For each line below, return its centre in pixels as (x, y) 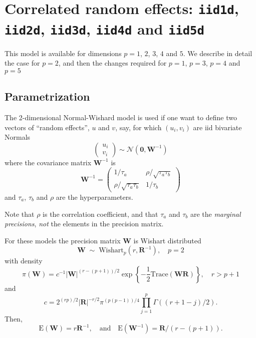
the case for (22, 63)
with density (24, 261)
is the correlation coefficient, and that (100, 214)
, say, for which (139, 127)
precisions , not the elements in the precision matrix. (84, 224)
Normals (18, 137)
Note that (20, 214)
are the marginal (215, 214)
